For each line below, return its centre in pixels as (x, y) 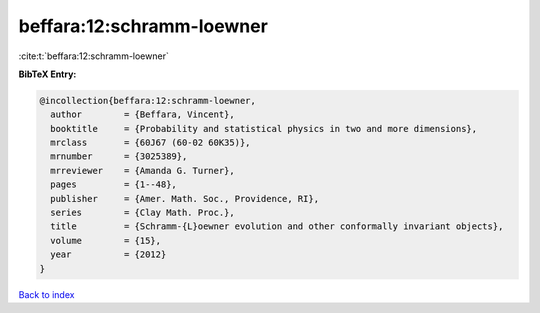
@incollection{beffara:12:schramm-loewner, (148, 100)
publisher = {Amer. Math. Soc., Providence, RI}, (185, 198)
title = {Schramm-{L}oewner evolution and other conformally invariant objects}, (277, 226)
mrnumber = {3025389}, (119, 156)
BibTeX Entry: (47, 74)
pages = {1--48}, (113, 184)
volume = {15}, (106, 240)
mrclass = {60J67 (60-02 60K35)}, (150, 143)
